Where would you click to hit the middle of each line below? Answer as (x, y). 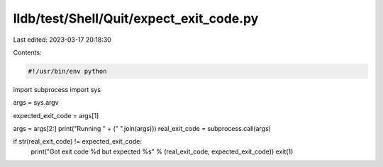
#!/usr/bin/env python (67, 71)
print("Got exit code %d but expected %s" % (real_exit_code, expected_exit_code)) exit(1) (162, 151)
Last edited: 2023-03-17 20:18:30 (62, 40)
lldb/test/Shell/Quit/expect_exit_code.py (136, 18)
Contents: (27, 52)
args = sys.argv (36, 103)
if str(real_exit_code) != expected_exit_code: (77, 142)
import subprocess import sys (57, 89)
